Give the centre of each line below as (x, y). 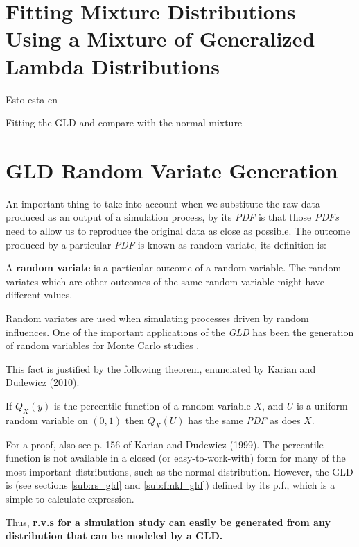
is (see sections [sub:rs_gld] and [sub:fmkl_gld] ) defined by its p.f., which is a (170, 485)
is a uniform (322, 405)
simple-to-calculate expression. (70, 498)
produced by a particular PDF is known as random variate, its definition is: (166, 244)
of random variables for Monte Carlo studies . (103, 345)
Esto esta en (32, 99)
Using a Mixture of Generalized (160, 39)
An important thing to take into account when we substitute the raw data (163, 203)
